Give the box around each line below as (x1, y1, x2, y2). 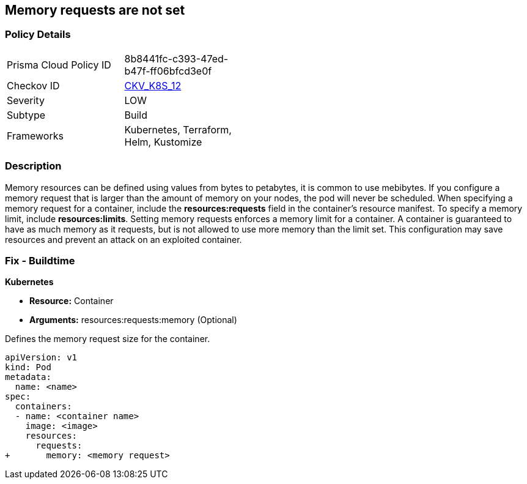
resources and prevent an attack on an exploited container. (5, 234, 242, 245)
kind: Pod (5, 362, 51, 373)
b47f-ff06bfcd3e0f (124, 64, 212, 77)
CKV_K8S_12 (124, 79, 182, 92)
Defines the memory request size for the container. (5, 333, 210, 344)
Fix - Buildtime (5, 254, 75, 267)
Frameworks (7, 129, 64, 142)
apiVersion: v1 (5, 352, 78, 363)
